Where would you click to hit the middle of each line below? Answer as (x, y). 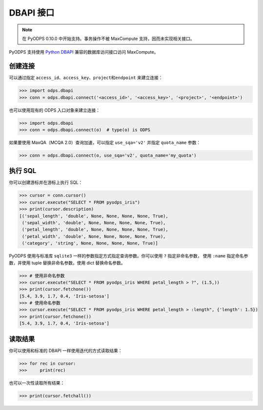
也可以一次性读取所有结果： (37, 383)
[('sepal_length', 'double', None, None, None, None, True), (94, 216)
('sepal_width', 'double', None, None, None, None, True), (94, 223)
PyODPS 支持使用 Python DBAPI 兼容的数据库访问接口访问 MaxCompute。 (84, 52)
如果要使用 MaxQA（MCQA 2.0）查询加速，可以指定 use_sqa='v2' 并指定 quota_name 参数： (105, 142)
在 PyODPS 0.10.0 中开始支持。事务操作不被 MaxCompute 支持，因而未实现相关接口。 (108, 39)
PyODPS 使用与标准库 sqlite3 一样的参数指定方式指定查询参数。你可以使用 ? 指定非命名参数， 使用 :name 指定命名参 (129, 256)
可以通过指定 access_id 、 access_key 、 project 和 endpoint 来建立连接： (86, 78)
